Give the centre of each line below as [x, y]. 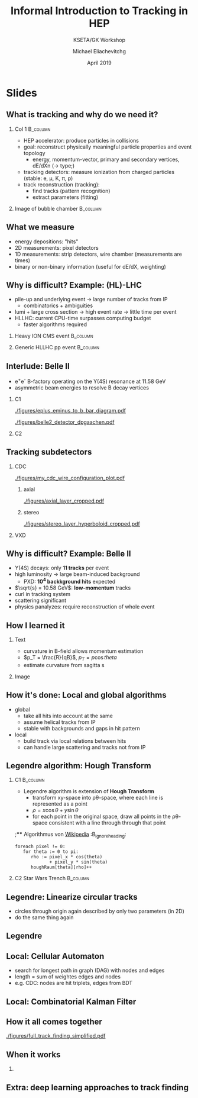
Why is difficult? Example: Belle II [69, 554]
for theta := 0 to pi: [51, 852]
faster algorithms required [55, 324]
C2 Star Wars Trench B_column [52, 878]
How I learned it [35, 625]
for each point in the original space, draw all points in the [102, 817]
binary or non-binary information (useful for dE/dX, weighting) [90, 266]
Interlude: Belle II [38, 366]
